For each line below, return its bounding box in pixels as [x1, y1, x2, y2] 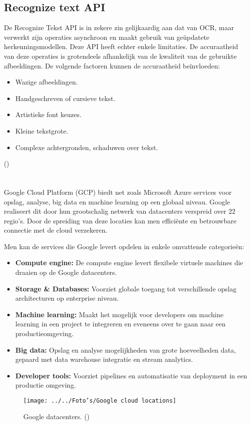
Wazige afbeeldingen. [15, 77, 78, 87]
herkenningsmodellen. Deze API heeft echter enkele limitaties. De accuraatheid [4, 41, 238, 51]
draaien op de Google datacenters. [15, 267, 117, 277]
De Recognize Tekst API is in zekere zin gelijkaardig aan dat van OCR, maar [4, 22, 234, 33]
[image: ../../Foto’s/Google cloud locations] [23, 397, 176, 405]
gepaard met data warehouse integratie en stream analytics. [15, 354, 193, 364]
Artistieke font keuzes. [15, 109, 82, 119]
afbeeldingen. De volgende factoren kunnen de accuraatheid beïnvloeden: [4, 60, 220, 70]
